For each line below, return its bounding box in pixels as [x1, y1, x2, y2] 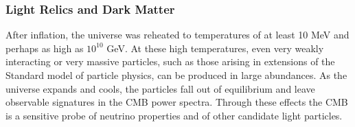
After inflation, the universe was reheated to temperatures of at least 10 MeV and [5, 27, 350, 42]
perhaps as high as [5, 41, 84, 55]
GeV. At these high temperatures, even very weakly [106, 41, 324, 55]
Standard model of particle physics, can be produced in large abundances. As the [5, 68, 347, 82]
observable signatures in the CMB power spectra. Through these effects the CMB [5, 95, 348, 109]
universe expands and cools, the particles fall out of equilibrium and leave [5, 81, 315, 95]
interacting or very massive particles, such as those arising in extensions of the [5, 54, 335, 69]
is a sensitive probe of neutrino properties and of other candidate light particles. [5, 108, 343, 122]
